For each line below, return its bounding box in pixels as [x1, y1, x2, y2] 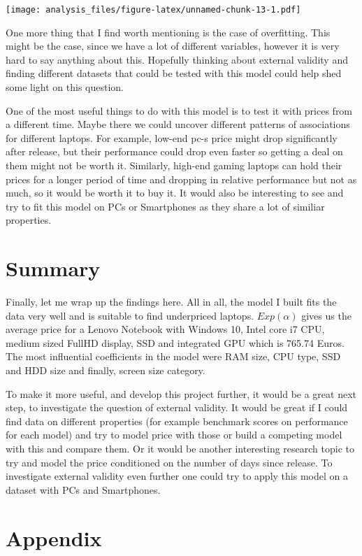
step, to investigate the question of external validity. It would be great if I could [6, 400, 348, 415]
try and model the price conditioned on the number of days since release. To [6, 455, 333, 469]
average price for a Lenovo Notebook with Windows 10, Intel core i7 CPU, [6, 322, 325, 336]
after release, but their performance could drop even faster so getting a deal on [6, 144, 343, 159]
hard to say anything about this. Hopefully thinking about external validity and [6, 52, 348, 66]
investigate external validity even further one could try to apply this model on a [6, 469, 348, 483]
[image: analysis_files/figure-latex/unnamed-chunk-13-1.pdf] [6, 5, 301, 15]
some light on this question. [6, 80, 124, 94]
